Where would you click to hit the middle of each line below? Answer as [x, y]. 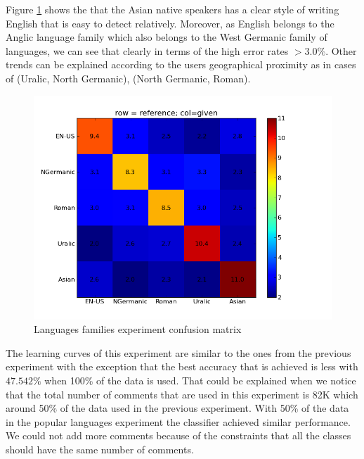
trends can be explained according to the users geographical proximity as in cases [181, 64]
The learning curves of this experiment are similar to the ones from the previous [178, 352]
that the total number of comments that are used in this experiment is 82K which [182, 394]
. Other [341, 50]
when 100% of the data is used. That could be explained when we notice [200, 380]
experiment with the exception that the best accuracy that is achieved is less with [182, 366]
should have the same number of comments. [100, 449]
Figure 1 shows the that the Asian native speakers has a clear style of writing [173, 9]
